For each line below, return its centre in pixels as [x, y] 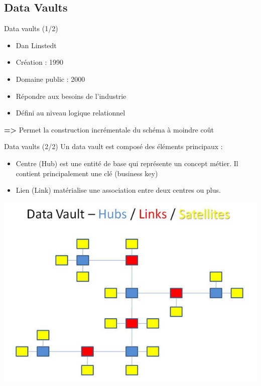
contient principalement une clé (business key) [87, 173]
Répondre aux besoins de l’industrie [71, 96]
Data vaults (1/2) [31, 28]
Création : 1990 [39, 62]
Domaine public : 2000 [50, 79]
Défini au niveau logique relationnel [71, 113]
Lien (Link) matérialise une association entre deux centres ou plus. [118, 190]
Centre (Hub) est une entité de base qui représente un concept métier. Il [127, 163]
